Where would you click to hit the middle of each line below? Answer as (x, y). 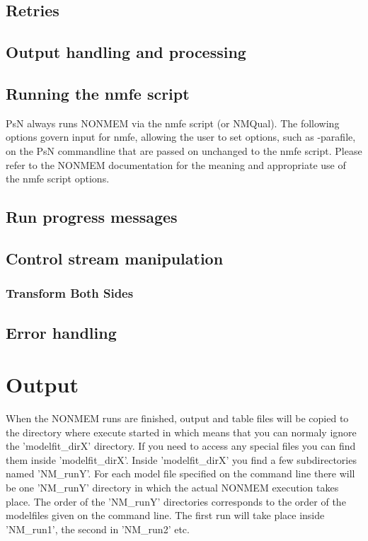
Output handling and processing (126, 52)
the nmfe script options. (58, 179)
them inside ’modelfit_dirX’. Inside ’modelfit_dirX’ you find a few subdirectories (181, 459)
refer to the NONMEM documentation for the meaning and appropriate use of (176, 164)
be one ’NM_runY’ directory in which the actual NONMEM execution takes (172, 488)
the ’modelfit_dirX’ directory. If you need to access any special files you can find (181, 446)
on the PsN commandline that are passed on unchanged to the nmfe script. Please (184, 150)
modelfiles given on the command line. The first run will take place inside (165, 515)
